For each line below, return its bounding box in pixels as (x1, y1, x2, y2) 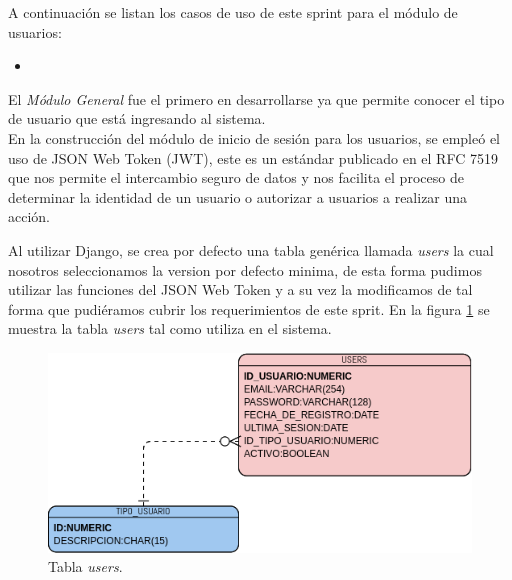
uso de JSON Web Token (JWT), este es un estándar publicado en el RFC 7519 (8, 147, 498, 168)
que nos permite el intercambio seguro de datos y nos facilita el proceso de (8, 167, 464, 188)
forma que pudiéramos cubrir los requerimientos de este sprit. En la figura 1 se (8, 298, 490, 319)
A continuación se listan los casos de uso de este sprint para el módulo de (8, 2, 458, 22)
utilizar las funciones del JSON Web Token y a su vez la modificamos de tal (8, 279, 473, 300)
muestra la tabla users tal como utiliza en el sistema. (8, 318, 332, 339)
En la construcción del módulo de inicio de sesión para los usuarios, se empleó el (8, 127, 500, 148)
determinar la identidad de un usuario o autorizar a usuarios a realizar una (8, 186, 468, 207)
